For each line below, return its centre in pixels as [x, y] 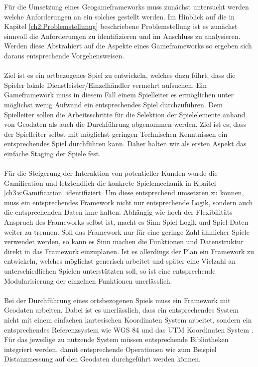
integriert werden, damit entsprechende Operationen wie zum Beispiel [110, 349]
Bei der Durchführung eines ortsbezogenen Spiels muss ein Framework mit [117, 300]
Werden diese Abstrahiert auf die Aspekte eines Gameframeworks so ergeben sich [128, 46]
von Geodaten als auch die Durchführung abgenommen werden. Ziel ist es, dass [125, 124]
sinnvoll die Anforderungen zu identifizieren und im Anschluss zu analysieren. [122, 36]
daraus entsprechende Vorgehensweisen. [64, 55]
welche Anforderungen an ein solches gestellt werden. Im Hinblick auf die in [120, 16]
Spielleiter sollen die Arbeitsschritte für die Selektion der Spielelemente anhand [125, 114]
